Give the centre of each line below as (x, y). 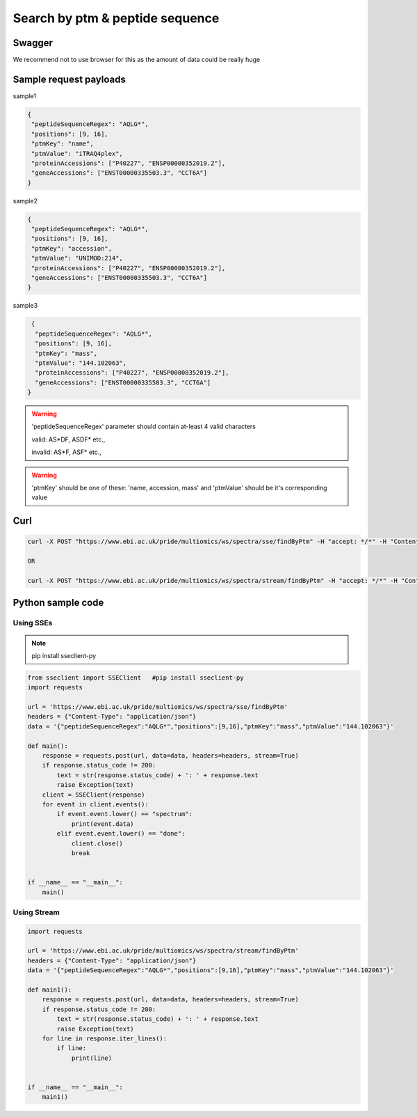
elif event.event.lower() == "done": (121, 834)
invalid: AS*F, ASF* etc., (67, 452)
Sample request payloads (69, 79)
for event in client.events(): (95, 804)
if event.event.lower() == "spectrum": (124, 814)
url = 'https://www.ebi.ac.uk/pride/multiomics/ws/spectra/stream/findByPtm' (163, 951)
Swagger (33, 43)
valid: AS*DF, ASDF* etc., (68, 439)
